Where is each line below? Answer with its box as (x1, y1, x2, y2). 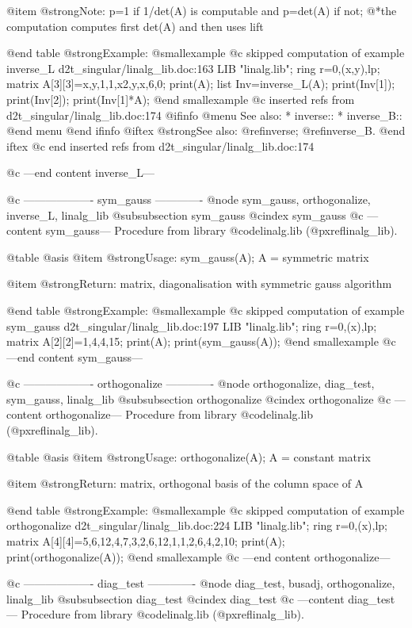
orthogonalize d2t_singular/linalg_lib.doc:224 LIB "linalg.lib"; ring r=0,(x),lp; (6, 517, 387, 534)
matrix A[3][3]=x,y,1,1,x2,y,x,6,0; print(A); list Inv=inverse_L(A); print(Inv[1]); (6, 75, 395, 92)
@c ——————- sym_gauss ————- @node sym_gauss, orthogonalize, (6, 190, 371, 207)
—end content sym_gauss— (6, 348, 143, 365)
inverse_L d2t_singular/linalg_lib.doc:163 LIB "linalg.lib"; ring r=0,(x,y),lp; (6, 59, 380, 76)
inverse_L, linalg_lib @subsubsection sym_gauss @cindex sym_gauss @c (6, 206, 364, 223)
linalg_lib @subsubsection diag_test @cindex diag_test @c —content (6, 590, 345, 607)
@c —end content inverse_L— (6, 164, 154, 181)
